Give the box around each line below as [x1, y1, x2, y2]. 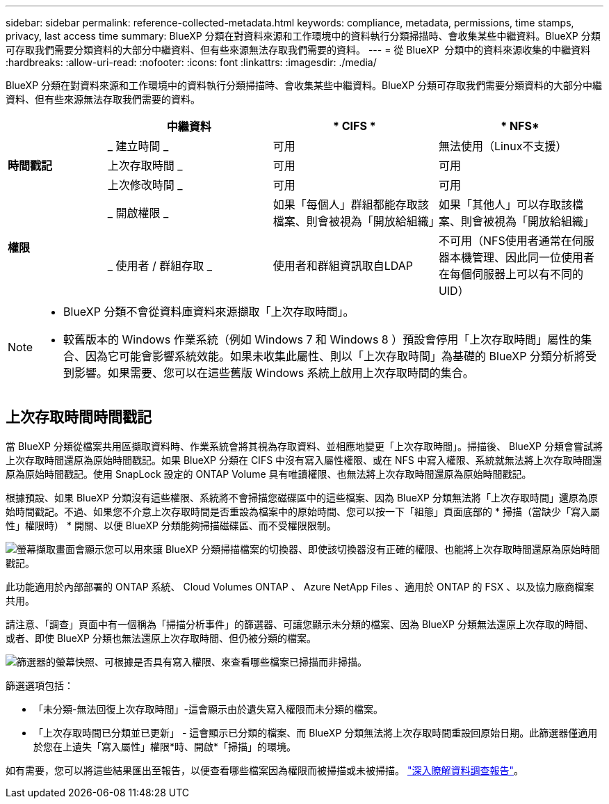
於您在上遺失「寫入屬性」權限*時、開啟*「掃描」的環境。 [33, 740, 297, 753]
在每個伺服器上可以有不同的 [438, 267, 583, 281]
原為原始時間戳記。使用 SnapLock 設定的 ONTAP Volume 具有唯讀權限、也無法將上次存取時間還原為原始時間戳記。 [6, 467, 532, 480]
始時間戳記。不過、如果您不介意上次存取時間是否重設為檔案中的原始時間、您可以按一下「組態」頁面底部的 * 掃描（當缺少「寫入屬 [6, 505, 600, 517]
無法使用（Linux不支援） [438, 139, 567, 153]
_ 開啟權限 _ [107, 206, 169, 220]
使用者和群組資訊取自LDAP [273, 259, 414, 273]
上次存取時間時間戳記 [6, 408, 152, 426]
